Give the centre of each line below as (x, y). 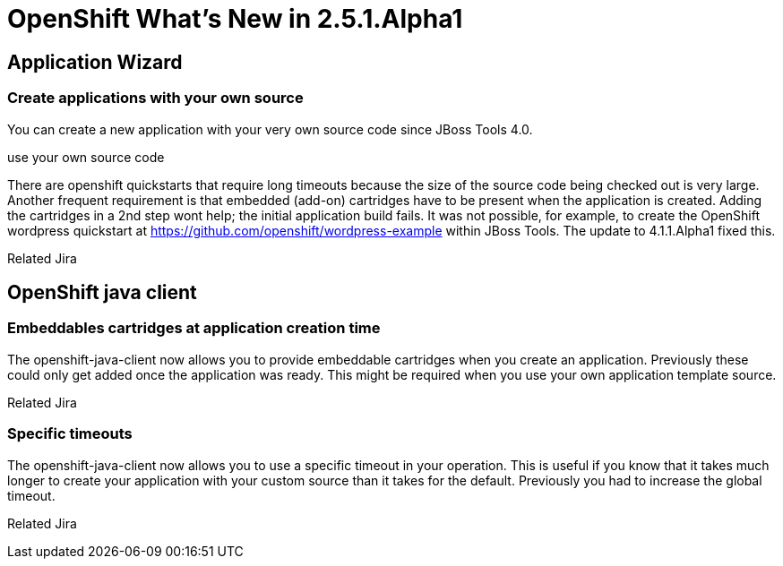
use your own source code (86, 157)
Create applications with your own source (155, 98)
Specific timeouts (70, 434)
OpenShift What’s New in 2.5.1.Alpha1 (235, 19)
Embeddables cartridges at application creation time (194, 328)
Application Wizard (95, 62)
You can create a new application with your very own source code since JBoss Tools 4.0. (270, 129)
